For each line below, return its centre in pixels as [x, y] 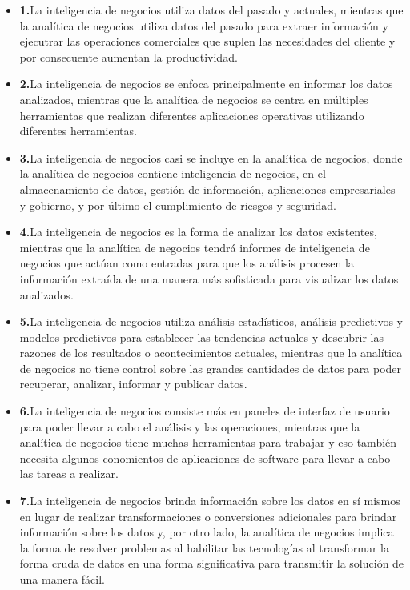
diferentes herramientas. [78, 131]
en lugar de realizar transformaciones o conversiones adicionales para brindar [208, 516]
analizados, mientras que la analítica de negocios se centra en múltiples [194, 99]
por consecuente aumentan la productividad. [129, 56]
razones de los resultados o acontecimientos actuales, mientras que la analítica [211, 353]
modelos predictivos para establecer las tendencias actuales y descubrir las [202, 337]
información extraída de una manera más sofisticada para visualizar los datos [209, 278]
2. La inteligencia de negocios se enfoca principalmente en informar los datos [206, 84]
